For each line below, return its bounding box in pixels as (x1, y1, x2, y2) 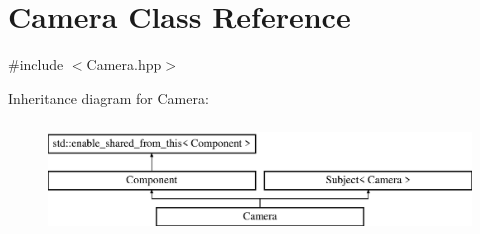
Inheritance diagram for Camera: (8, 87, 209, 108)
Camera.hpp (86, 54, 162, 75)
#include (8, 54, 64, 75)
